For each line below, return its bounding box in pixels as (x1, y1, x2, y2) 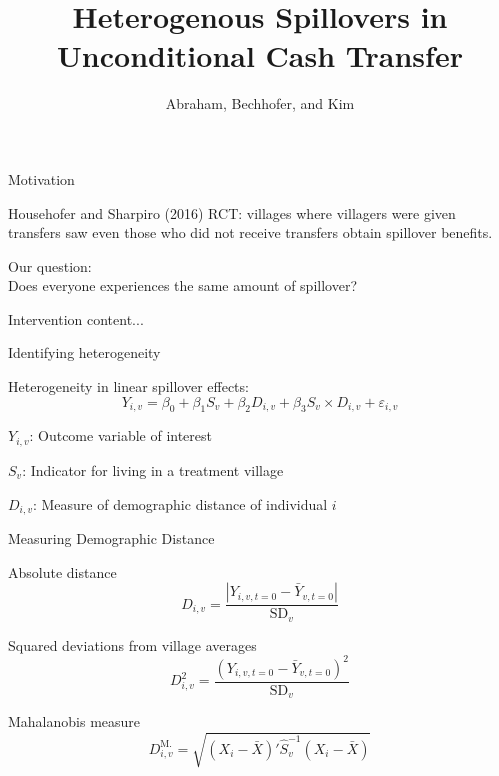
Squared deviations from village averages (8, 634, 257, 655)
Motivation (8, 168, 75, 189)
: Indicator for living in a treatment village (22, 459, 284, 480)
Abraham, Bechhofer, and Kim (165, 93, 355, 114)
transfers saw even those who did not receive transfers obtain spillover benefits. (8, 222, 493, 243)
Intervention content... (8, 308, 144, 329)
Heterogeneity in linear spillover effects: (8, 376, 249, 397)
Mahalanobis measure (8, 711, 141, 732)
